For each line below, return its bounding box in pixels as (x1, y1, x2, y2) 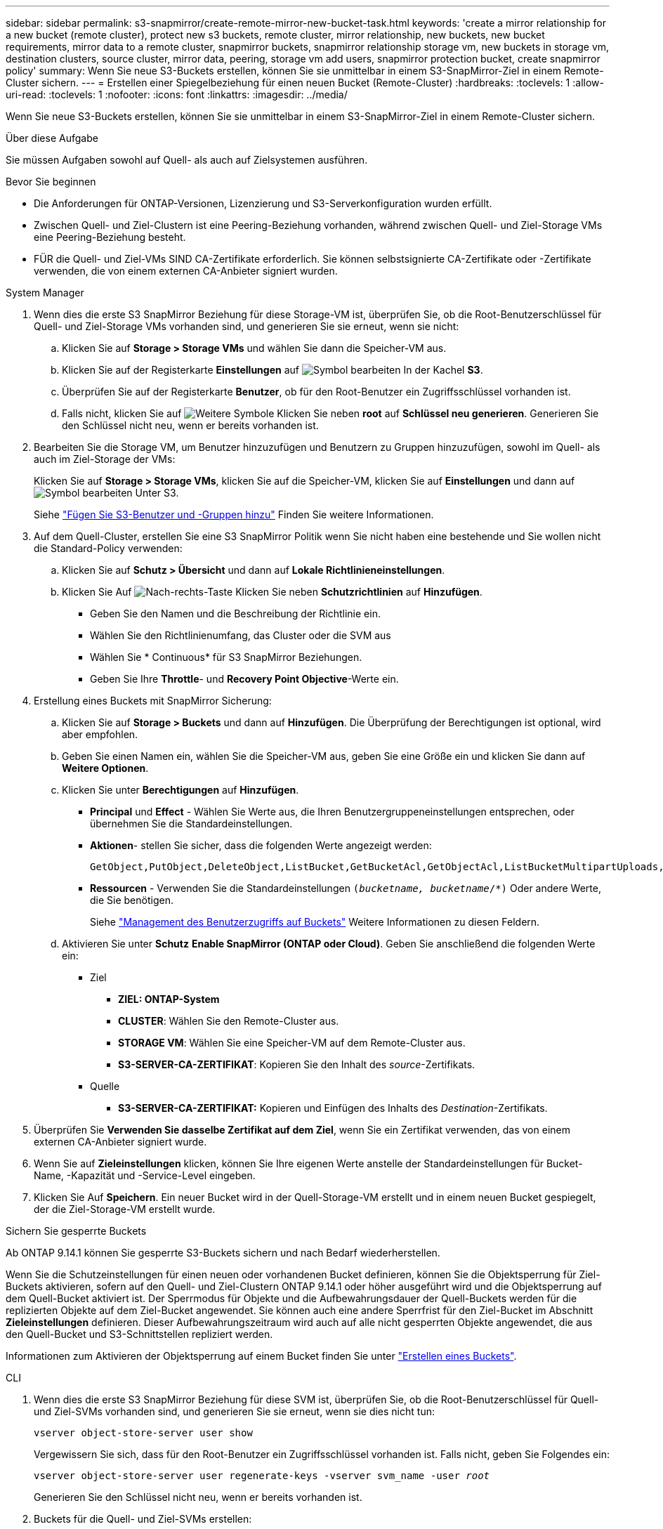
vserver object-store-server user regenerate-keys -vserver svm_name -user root (34, 1470, 490, 1481)
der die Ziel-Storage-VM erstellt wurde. (34, 1203, 216, 1215)
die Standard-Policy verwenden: (34, 542, 183, 554)
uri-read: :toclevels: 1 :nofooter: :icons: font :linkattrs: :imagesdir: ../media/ (6, 88, 348, 100)
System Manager (6, 287, 84, 298)
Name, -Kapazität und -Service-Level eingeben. (34, 1169, 256, 1181)
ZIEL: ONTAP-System (118, 993, 220, 1005)
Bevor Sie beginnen (6, 176, 96, 188)
